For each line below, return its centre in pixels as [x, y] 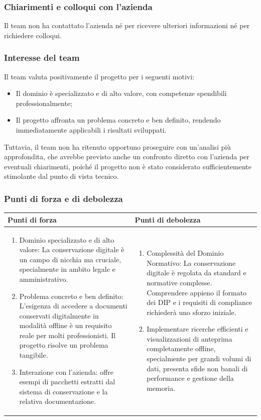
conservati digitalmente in [59, 315]
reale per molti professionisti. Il [68, 335]
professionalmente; [44, 103]
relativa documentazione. [57, 401]
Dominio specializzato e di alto [67, 239]
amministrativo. [44, 279]
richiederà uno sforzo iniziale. [191, 312]
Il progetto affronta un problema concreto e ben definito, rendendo [118, 120]
